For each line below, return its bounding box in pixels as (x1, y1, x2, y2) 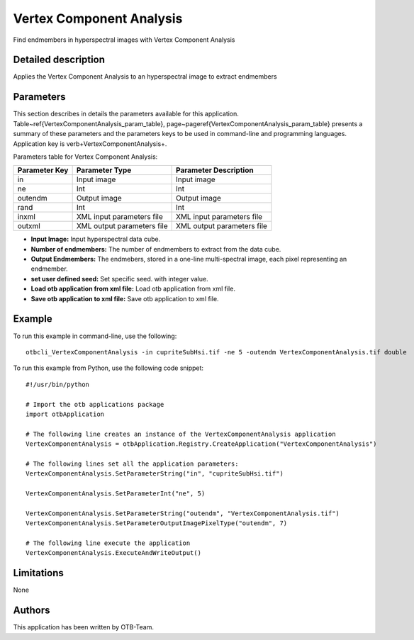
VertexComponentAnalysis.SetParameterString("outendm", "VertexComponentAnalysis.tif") (26, 509, 340, 517)
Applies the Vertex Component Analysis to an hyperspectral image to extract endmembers (13, 72, 277, 81)
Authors (13, 605, 50, 617)
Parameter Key (17, 165, 69, 175)
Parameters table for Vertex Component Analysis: (13, 152, 158, 161)
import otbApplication (26, 410, 105, 418)
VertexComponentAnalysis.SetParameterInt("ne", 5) (26, 490, 206, 498)
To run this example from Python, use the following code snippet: (13, 364, 204, 372)
